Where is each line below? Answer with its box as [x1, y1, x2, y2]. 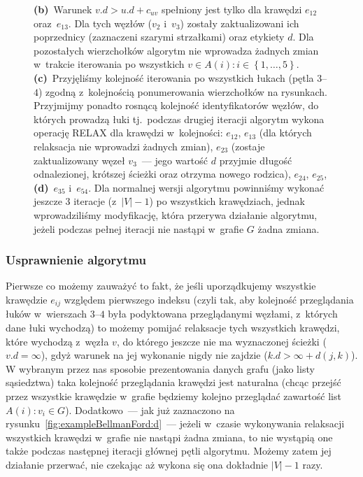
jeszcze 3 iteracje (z [34, 194, 117, 208]
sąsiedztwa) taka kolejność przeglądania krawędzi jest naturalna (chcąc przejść [6, 375, 341, 390]
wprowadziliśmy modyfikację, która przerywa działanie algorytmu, [34, 207, 318, 222]
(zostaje [231, 138, 265, 153]
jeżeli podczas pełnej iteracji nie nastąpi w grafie [34, 221, 244, 236]
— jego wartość [141, 152, 208, 167]
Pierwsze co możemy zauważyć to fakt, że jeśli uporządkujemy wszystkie [6, 278, 316, 293]
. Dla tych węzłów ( [68, 15, 152, 30]
